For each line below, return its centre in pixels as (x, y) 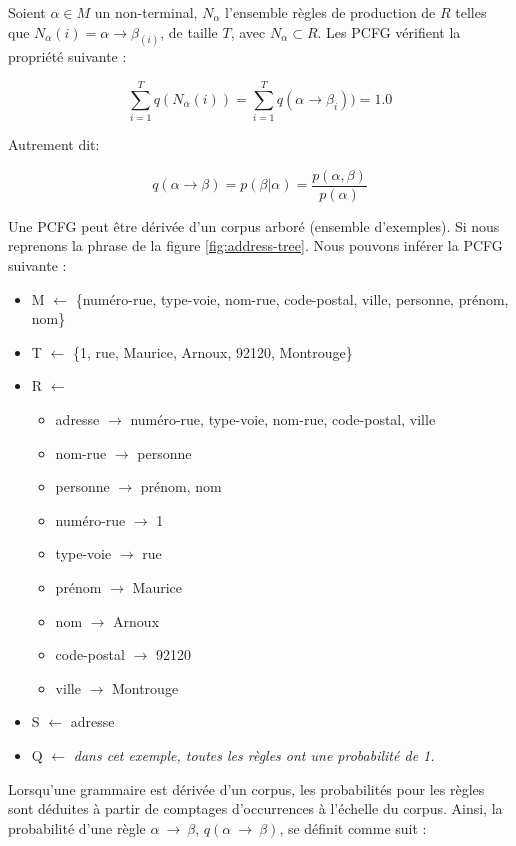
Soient (27, 12)
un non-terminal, (146, 12)
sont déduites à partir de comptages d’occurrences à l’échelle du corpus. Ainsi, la (255, 808)
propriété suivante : (67, 56)
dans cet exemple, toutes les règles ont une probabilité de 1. (254, 754)
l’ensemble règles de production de (330, 12)
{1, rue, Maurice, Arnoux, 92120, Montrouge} (212, 351)
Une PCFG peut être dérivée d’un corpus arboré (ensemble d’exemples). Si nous (254, 225)
